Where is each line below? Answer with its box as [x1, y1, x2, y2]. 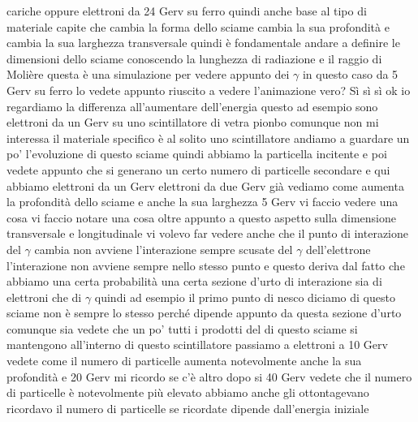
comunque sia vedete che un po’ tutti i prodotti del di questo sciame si [6, 320, 358, 337]
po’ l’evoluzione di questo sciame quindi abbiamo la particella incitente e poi [6, 145, 387, 162]
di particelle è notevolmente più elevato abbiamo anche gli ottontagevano [6, 384, 369, 401]
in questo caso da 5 [302, 66, 399, 83]
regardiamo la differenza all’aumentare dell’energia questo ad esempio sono [6, 97, 378, 114]
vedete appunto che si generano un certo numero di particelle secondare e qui [6, 161, 390, 178]
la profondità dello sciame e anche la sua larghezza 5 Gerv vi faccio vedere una [6, 193, 399, 210]
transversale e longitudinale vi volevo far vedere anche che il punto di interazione [6, 225, 409, 242]
